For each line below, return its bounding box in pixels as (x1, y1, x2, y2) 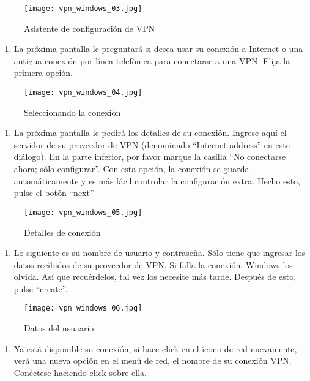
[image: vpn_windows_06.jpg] (24, 304, 142, 313)
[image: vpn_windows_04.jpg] (24, 88, 142, 97)
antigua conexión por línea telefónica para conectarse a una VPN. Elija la (13, 54, 290, 67)
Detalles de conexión (24, 225, 101, 238)
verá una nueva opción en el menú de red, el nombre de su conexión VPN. (13, 354, 292, 367)
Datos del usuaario (24, 322, 94, 334)
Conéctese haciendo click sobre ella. (13, 366, 147, 379)
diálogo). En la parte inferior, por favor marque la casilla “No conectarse (13, 150, 286, 163)
